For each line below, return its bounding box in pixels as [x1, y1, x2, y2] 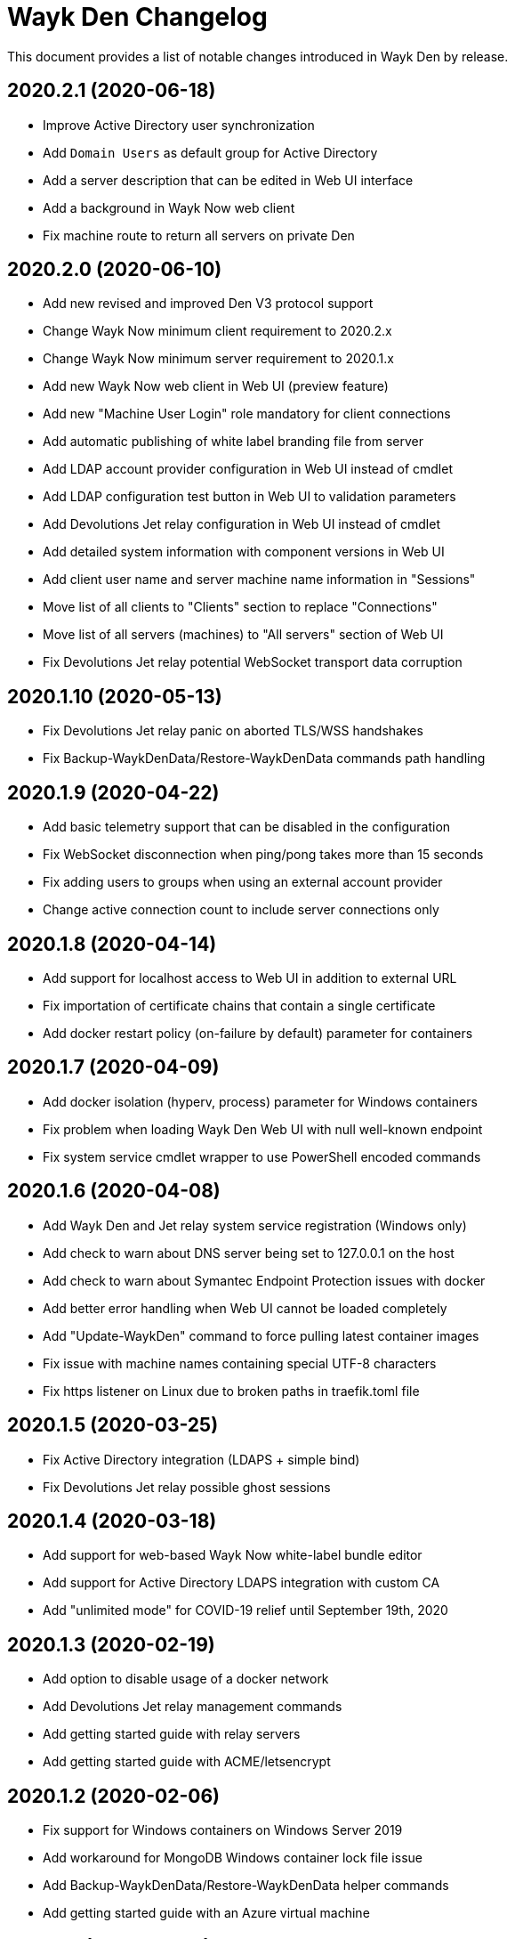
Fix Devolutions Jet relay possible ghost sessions [43, 1479, 331, 1495]
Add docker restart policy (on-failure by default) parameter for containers [43, 1025, 473, 1041]
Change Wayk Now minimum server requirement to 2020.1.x [43, 351, 394, 367]
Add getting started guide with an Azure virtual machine [43, 1905, 370, 1921]
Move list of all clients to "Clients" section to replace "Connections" [43, 599, 438, 615]
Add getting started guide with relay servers [43, 1726, 301, 1742]
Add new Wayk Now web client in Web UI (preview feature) [43, 378, 389, 394]
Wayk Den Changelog [7, 2, 268, 32]
